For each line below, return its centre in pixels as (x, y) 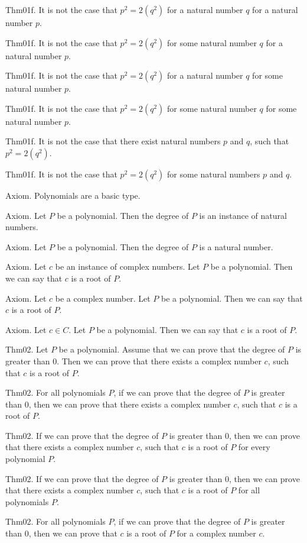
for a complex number (216, 533)
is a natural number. (236, 246)
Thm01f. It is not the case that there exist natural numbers (113, 141)
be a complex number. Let (103, 298)
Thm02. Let (27, 349)
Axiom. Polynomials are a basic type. (73, 195)
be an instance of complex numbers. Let (128, 266)
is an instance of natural (243, 215)
